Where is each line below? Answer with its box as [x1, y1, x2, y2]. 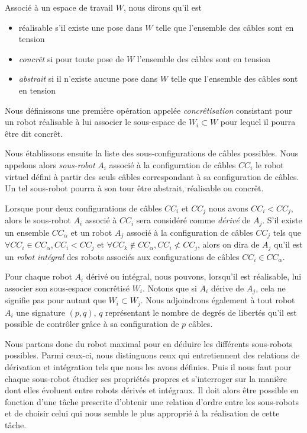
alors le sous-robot [5, 214, 71, 226]
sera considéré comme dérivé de [136, 214, 251, 226]
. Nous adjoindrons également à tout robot [140, 294, 295, 306]
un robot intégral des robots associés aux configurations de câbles [5, 250, 240, 262]
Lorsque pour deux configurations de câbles [5, 201, 162, 214]
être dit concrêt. [5, 127, 63, 139]
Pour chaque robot [5, 270, 72, 283]
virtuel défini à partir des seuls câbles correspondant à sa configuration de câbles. [5, 170, 299, 182]
